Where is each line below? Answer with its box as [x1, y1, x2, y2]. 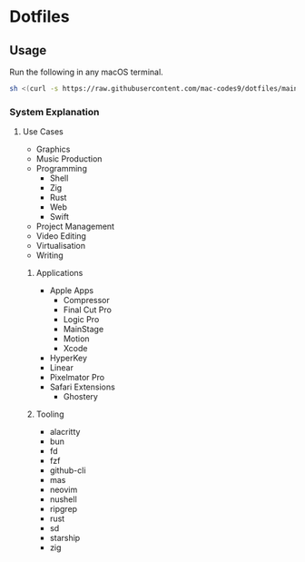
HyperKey [49, 352, 88, 364]
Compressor [63, 295, 111, 306]
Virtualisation [35, 241, 86, 251]
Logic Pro [63, 314, 100, 325]
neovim [49, 484, 78, 496]
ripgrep [49, 504, 78, 515]
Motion [63, 333, 90, 344]
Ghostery [63, 391, 98, 402]
